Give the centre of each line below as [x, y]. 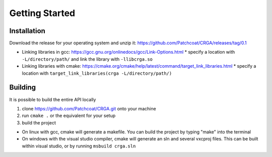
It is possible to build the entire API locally [53, 99]
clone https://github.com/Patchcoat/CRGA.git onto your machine [89, 108]
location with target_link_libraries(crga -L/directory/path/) [97, 73]
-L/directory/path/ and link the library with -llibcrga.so [87, 59]
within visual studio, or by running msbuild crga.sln [79, 146]
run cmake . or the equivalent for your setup [69, 116]
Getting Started [42, 13]
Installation [27, 31]
